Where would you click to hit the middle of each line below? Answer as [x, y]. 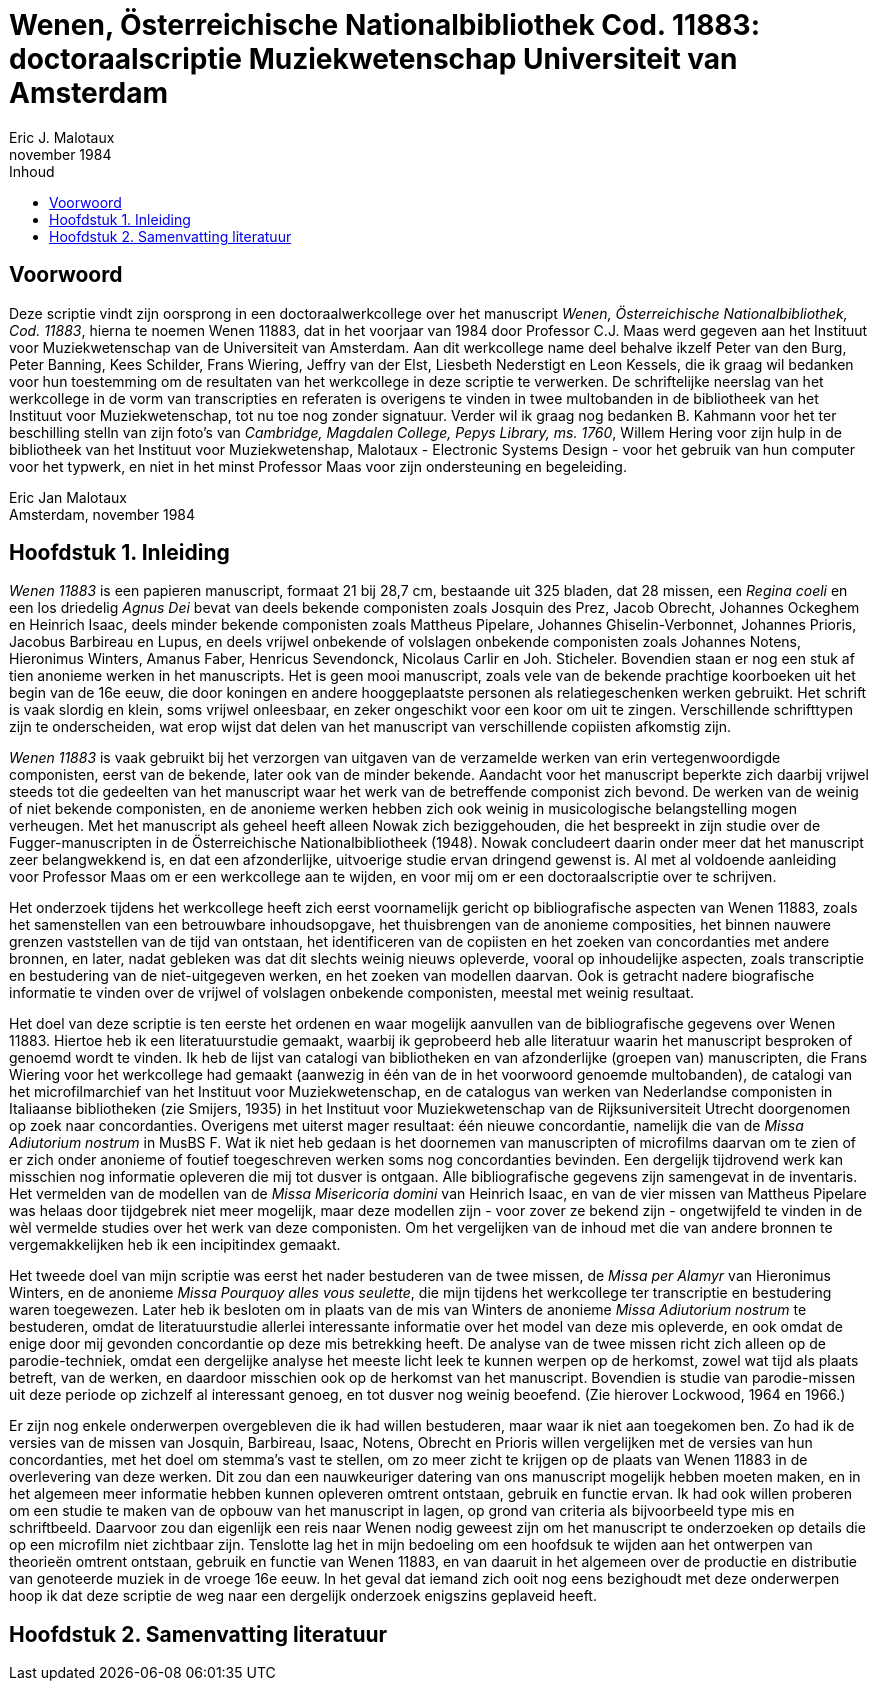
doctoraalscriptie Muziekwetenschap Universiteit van [373, 59]
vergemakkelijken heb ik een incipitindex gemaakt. [175, 1245]
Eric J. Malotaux [62, 137]
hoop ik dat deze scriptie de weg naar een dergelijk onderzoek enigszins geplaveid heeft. [303, 1596]
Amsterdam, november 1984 [102, 514]
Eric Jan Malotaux [68, 497]
